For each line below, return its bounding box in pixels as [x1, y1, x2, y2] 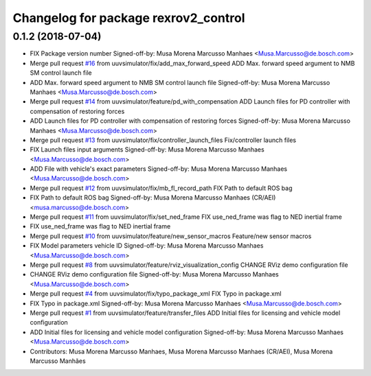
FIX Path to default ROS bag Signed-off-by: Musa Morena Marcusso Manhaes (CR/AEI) [30, 193, 276, 202]
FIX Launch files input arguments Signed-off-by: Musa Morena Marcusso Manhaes [30, 145, 265, 154]
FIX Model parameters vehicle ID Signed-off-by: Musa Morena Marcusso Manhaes [30, 242, 264, 250]
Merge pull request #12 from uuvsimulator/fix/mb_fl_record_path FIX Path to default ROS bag [30, 184, 293, 192]
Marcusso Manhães [30, 357, 86, 365]
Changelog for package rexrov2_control [12, 10, 245, 25]
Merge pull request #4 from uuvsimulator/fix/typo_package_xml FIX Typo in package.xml [30, 290, 282, 298]
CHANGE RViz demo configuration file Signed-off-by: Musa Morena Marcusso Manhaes [30, 270, 279, 279]
